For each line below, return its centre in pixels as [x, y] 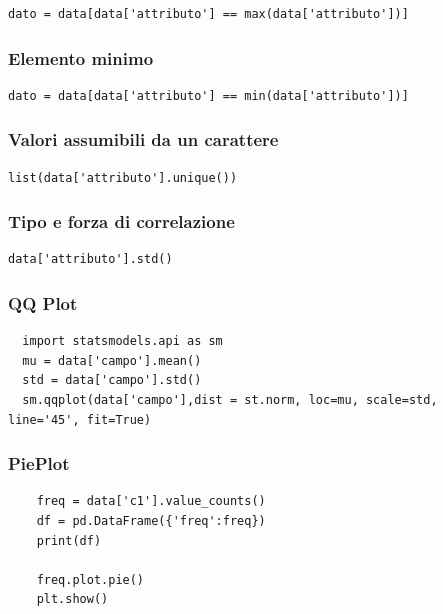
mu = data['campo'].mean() [112, 360]
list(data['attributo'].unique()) [123, 177]
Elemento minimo [81, 57]
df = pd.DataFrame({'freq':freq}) [151, 521]
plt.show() [72, 599]
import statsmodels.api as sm [122, 341]
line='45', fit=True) [80, 419]
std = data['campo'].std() [112, 380]
